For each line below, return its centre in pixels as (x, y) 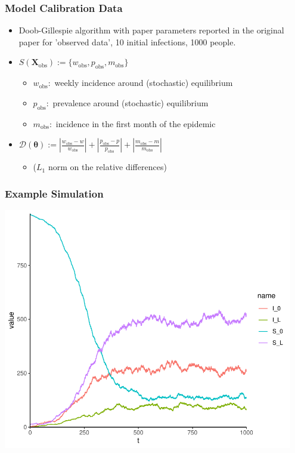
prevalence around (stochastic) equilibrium (131, 102)
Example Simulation (54, 193)
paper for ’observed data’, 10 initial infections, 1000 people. (127, 41)
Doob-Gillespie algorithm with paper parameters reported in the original (151, 30)
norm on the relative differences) (107, 167)
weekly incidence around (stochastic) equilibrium (144, 83)
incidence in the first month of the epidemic (136, 123)
